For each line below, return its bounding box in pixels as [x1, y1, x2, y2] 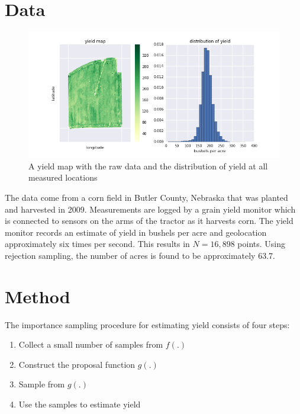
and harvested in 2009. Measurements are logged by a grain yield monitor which [5, 203, 296, 215]
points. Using [237, 238, 285, 250]
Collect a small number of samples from [18, 338, 163, 351]
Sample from [18, 378, 65, 390]
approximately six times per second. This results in [5, 238, 190, 250]
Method [5, 284, 70, 308]
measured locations [28, 171, 98, 184]
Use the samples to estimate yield [18, 397, 141, 410]
